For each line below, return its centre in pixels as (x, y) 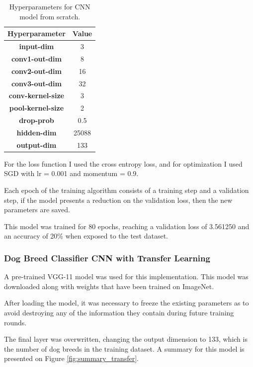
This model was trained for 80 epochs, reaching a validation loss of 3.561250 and (127, 226)
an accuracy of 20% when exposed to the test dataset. (86, 236)
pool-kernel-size (37, 108)
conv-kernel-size (36, 95)
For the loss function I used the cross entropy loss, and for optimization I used (123, 163)
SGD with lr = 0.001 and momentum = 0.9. (71, 173)
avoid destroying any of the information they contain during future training (119, 313)
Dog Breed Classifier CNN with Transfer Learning (107, 258)
